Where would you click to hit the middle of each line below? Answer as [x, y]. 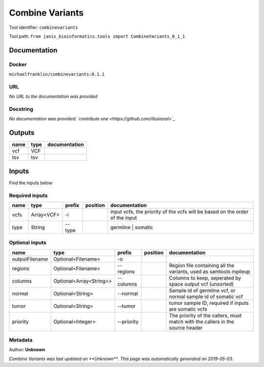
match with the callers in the [201, 322]
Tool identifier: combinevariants [44, 27]
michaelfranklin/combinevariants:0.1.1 [57, 74]
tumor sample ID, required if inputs [209, 303]
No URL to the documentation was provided [53, 97]
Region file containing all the [202, 265]
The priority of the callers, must [205, 315]
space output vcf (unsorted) [201, 284]
